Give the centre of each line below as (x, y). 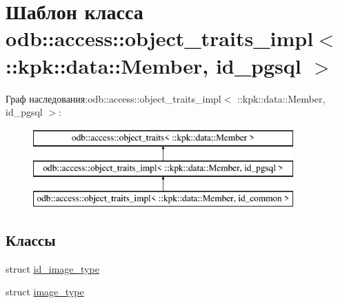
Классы (31, 240)
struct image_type (45, 292)
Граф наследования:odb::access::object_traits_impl (113, 98)
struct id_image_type (52, 268)
